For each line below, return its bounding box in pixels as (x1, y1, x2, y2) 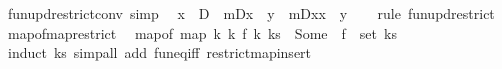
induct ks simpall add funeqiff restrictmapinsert (7, 42, 312, 63)
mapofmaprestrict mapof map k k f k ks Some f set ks (7, 22, 397, 43)
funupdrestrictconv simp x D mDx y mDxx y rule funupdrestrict (7, 3, 495, 23)
